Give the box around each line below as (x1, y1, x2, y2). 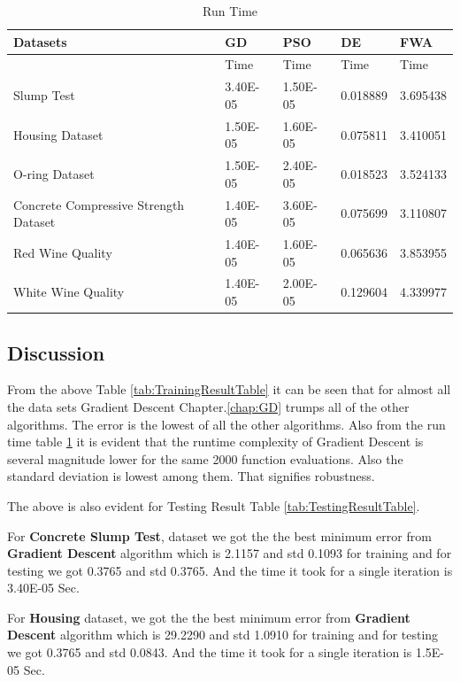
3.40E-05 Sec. (7, 578, 80, 597)
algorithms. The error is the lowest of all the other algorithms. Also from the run (7, 415, 446, 433)
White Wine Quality (13, 283, 125, 301)
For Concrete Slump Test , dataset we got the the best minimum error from (7, 526, 432, 545)
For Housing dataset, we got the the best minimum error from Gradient (7, 608, 410, 626)
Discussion (7, 338, 105, 366)
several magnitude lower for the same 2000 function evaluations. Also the (7, 449, 403, 468)
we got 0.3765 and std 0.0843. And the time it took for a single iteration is (7, 643, 412, 662)
